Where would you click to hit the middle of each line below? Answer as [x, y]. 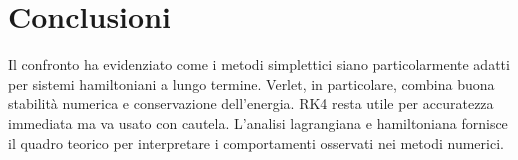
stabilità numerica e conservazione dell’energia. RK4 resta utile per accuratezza [251, 103]
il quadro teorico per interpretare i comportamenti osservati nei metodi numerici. [256, 142]
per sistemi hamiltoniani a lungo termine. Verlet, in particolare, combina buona [251, 83]
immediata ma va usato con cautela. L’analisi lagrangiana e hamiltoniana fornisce [258, 122]
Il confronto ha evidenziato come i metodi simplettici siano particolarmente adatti [259, 64]
